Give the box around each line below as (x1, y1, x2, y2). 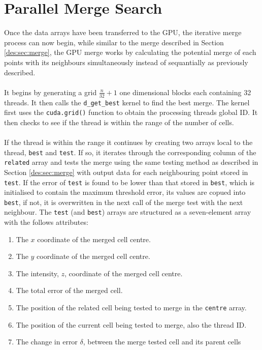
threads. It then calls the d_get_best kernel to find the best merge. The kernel (4, 97, 250, 107)
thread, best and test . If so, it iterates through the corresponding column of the (4, 147, 256, 157)
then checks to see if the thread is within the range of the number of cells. (4, 116, 234, 127)
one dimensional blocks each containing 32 (119, 86, 251, 97)
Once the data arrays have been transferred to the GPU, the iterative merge (4, 27, 242, 38)
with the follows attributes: (4, 217, 88, 227)
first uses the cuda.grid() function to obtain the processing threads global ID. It (4, 107, 258, 118)
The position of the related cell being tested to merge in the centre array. (16, 302, 247, 313)
